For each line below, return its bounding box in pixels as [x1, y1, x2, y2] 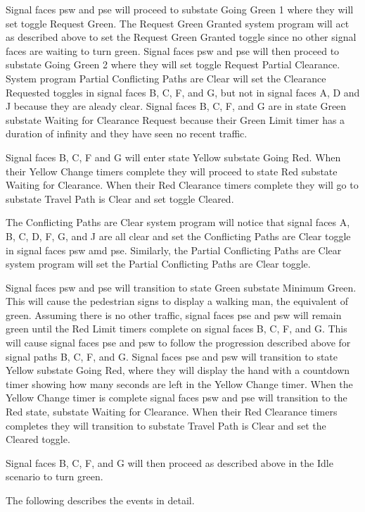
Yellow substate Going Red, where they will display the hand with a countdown [6, 363, 350, 377]
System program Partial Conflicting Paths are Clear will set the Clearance [6, 70, 326, 85]
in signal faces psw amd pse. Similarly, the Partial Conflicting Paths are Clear [6, 242, 342, 257]
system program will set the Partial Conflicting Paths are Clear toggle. [6, 256, 311, 271]
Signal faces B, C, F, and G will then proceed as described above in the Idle [6, 455, 333, 470]
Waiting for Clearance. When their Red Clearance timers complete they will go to [6, 177, 359, 192]
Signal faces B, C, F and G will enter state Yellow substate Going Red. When [6, 149, 341, 164]
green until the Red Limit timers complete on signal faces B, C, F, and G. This [6, 321, 347, 336]
